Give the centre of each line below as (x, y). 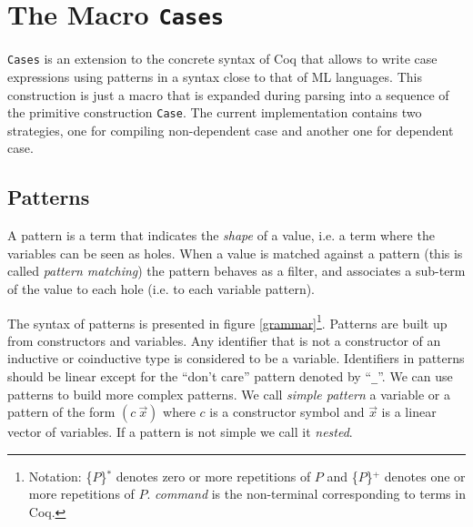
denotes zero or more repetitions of (213, 476)
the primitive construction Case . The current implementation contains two (215, 112)
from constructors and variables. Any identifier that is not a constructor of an (224, 340)
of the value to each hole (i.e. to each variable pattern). (161, 288)
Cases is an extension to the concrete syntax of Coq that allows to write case (222, 59)
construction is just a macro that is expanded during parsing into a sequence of (228, 94)
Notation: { (60, 476)
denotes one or (425, 476)
